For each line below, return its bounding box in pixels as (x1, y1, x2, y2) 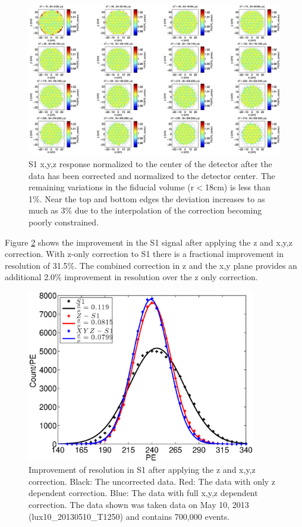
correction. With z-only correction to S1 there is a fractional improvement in (5, 247, 284, 260)
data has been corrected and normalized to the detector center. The (29, 169, 275, 181)
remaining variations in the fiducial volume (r (29, 181, 194, 193)
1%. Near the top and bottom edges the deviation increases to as (29, 192, 265, 205)
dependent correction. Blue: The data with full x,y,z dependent (29, 487, 258, 499)
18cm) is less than (205, 181, 270, 193)
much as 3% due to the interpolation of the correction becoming (29, 204, 262, 217)
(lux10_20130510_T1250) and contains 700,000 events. (29, 510, 230, 522)
